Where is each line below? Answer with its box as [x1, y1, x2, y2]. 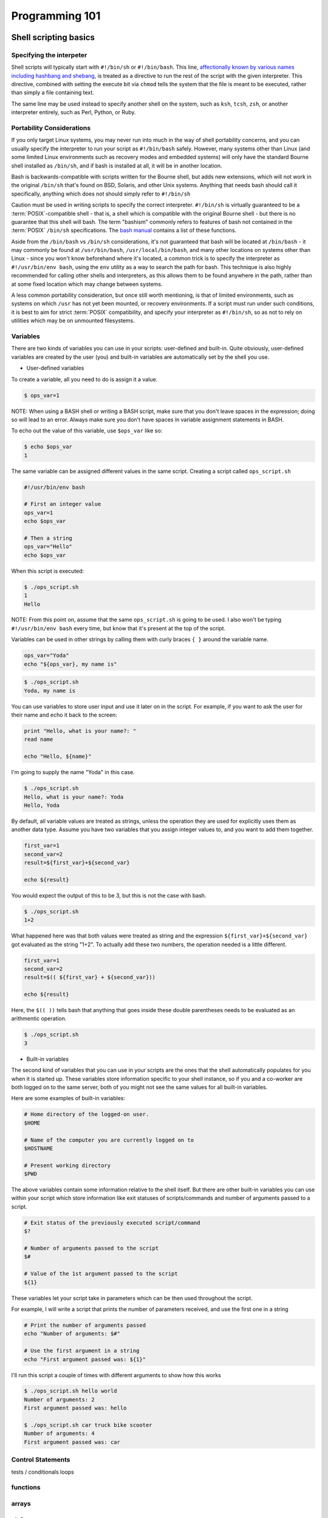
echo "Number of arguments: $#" [24, 1330, 121, 1337]
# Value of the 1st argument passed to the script [24, 1270, 179, 1278]
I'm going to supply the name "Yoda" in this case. [11, 769, 135, 776]
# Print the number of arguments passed [24, 1321, 146, 1329]
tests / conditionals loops [11, 1468, 74, 1475]
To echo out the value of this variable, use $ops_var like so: [11, 427, 163, 434]
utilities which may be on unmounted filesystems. [11, 317, 135, 324]
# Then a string [24, 534, 73, 542]
